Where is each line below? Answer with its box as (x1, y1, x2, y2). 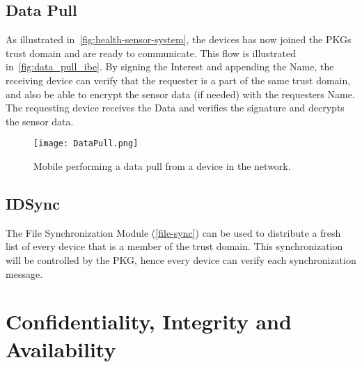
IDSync (6, 193, 60, 214)
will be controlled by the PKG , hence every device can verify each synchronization (6, 253, 356, 267)
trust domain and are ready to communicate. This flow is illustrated (6, 45, 296, 60)
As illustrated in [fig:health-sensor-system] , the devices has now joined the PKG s (6, 32, 352, 47)
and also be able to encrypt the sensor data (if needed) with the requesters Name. (6, 86, 355, 101)
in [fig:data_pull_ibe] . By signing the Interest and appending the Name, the (6, 59, 334, 74)
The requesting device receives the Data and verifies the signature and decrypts (6, 100, 345, 115)
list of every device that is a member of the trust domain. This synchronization (6, 239, 343, 253)
